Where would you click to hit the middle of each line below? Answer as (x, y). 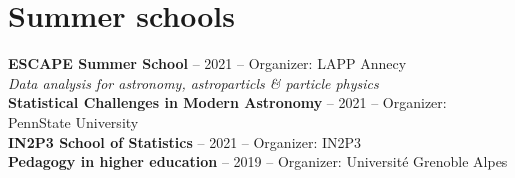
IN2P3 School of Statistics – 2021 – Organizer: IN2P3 (185, 141)
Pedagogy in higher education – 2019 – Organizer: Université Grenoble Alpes (258, 161)
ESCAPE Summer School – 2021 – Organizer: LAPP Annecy (207, 63)
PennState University (73, 121)
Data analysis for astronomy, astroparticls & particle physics (193, 82)
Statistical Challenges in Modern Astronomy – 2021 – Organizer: (227, 102)
